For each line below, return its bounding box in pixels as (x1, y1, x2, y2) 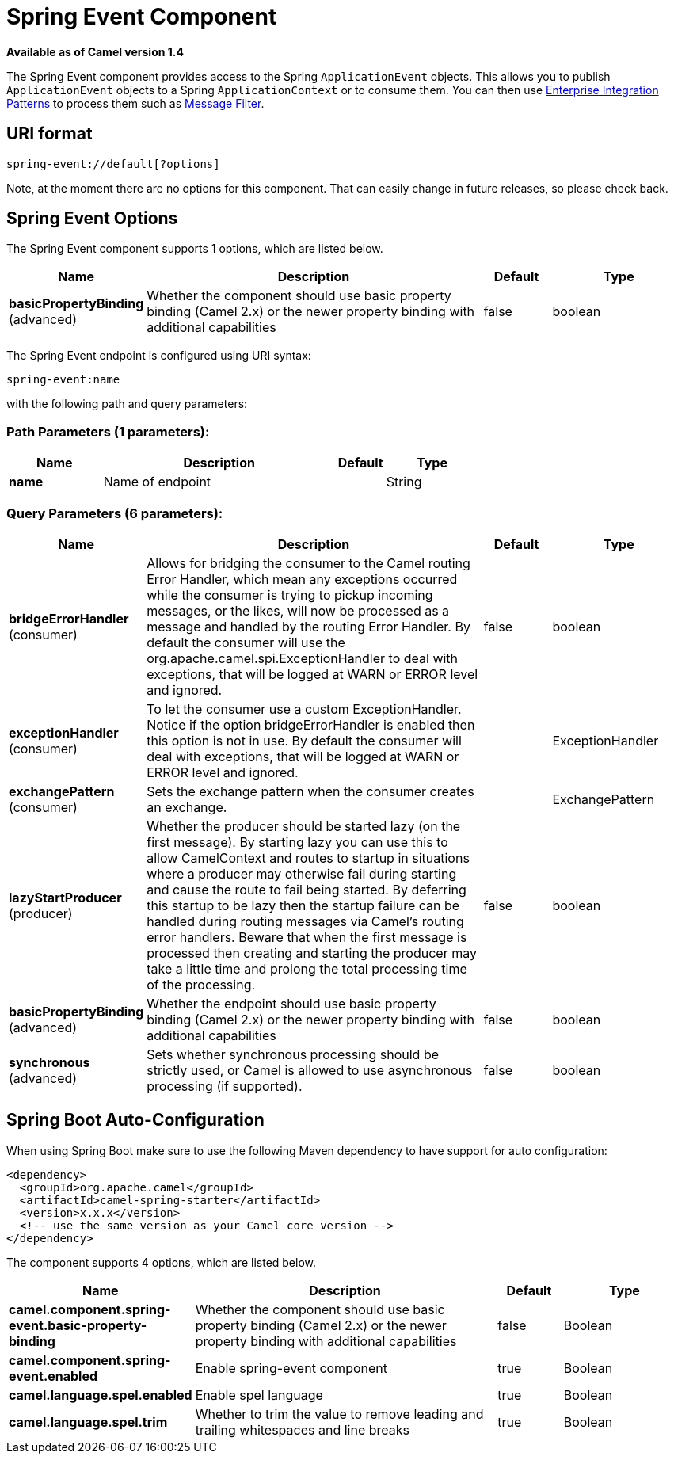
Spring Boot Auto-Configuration (6, 1110, 265, 1130)
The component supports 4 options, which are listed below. (6, 1255, 317, 1269)
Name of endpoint (103, 474, 211, 490)
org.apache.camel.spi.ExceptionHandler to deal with (147, 650, 459, 666)
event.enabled (9, 1367, 98, 1384)
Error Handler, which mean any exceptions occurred (147, 570, 458, 587)
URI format (6, 124, 93, 144)
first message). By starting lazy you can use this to (147, 833, 448, 850)
